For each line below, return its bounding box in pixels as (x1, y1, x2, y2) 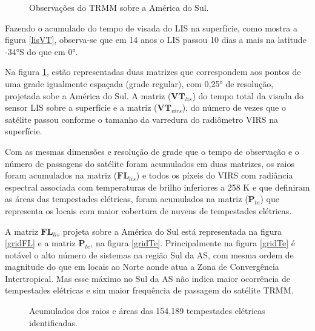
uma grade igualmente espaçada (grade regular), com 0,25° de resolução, (5, 77, 274, 90)
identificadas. (29, 316, 78, 329)
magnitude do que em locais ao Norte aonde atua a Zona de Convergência (5, 260, 279, 273)
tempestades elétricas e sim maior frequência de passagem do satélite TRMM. (5, 284, 294, 297)
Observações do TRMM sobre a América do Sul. (29, 1, 209, 13)
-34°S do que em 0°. (5, 45, 78, 57)
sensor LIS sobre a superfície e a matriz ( (5, 101, 157, 114)
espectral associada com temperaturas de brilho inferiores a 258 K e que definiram (5, 180, 310, 193)
